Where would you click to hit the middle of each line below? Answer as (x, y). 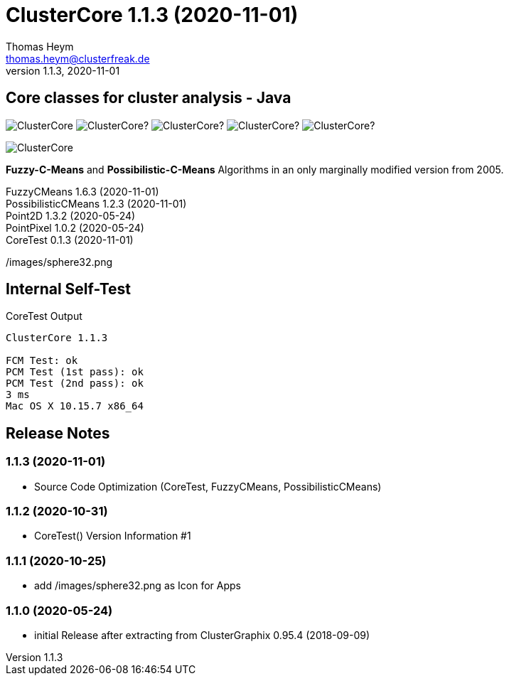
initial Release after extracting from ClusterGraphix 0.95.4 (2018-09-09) (202, 635)
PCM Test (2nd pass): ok (75, 384)
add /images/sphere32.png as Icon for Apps (138, 586)
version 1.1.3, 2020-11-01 (63, 70)
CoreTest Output (44, 316)
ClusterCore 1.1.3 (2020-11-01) (152, 15)
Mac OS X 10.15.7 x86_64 (75, 406)
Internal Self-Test (69, 289)
